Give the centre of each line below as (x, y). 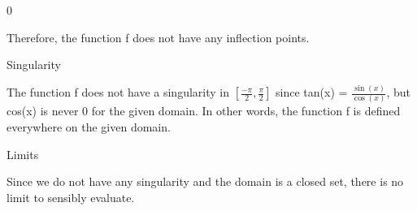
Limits (23, 154)
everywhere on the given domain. (89, 127)
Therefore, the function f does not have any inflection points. (158, 37)
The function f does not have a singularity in (118, 92)
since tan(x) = (312, 92)
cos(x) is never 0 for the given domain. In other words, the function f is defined (204, 111)
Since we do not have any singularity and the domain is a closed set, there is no (205, 181)
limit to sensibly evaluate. (71, 197)
